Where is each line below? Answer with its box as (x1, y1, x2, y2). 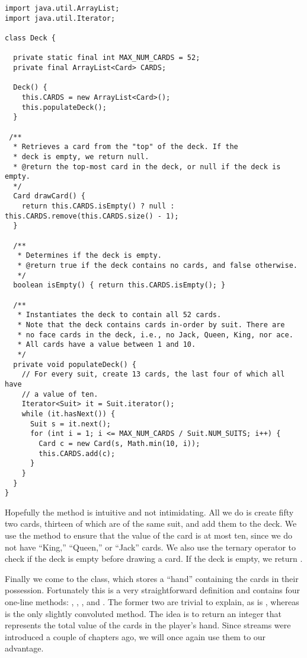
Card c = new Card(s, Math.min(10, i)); (39, 439, 200, 448)
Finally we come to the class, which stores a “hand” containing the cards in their (5, 572, 299, 584)
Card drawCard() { (13, 192, 86, 201)
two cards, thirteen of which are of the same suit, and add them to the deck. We (5, 517, 297, 530)
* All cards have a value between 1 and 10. (17, 340, 196, 349)
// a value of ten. (21, 390, 98, 398)
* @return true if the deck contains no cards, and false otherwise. (17, 261, 298, 270)
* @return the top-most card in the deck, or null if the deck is (13, 162, 281, 171)
